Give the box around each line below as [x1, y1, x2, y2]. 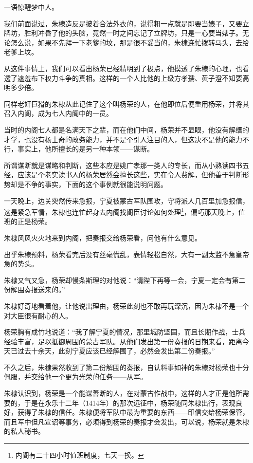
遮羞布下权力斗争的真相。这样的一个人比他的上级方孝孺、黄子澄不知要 [17, 73, 242, 83]
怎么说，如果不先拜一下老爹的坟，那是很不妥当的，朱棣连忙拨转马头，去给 [10, 37, 249, 47]
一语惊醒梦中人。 [4, 2, 58, 12]
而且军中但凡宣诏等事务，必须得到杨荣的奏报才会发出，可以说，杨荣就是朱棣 [4, 416, 249, 426]
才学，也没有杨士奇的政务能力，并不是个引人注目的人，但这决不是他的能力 [4, 134, 242, 144]
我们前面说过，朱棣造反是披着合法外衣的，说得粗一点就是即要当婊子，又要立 [4, 18, 249, 28]
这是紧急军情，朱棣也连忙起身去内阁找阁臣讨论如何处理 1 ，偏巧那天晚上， [4, 205, 238, 217]
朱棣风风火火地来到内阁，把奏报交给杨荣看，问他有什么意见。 [4, 232, 201, 242]
